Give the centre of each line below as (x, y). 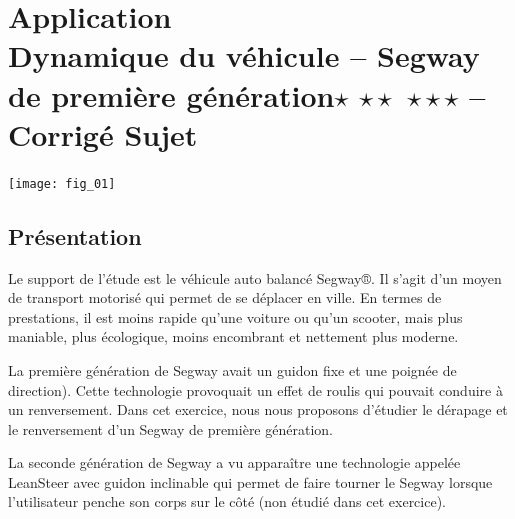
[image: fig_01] (62, 183)
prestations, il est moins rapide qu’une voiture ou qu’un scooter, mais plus (235, 316)
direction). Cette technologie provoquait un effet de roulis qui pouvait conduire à (255, 389)
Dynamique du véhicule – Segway (244, 55)
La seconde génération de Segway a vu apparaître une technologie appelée (234, 462)
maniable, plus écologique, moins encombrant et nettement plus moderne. (233, 336)
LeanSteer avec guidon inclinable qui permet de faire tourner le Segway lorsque (250, 481)
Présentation (75, 235)
